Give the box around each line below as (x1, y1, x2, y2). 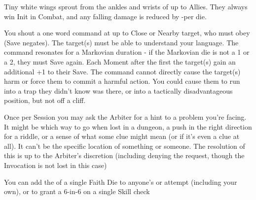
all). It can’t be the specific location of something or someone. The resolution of (4, 140, 245, 151)
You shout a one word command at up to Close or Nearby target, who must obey (4, 28, 250, 38)
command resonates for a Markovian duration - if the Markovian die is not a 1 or (4, 47, 250, 57)
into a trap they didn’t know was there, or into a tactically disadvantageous (4, 85, 233, 96)
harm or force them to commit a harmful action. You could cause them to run (4, 76, 240, 86)
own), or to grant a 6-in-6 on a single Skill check (4, 186, 150, 197)
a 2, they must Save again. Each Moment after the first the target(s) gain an (4, 56, 236, 67)
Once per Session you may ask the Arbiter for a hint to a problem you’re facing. (4, 111, 247, 122)
